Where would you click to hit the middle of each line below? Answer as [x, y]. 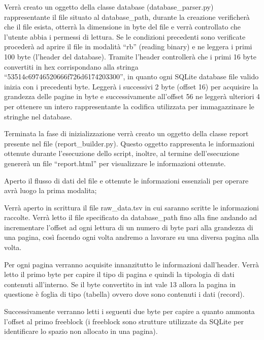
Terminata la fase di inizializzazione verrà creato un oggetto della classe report [126, 133]
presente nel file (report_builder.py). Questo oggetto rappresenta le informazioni [129, 143]
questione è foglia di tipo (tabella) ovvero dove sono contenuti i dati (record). [124, 294]
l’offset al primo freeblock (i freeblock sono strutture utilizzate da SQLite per [124, 321]
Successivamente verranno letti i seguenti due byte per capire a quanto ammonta [129, 311]
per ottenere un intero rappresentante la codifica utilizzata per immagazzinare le [129, 106]
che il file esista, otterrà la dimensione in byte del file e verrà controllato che [122, 27]
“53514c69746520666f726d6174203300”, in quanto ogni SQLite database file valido [131, 76]
